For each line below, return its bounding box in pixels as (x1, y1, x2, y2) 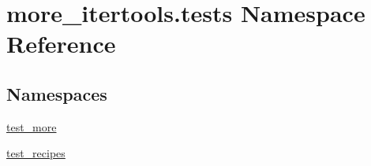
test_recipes (6, 145, 66, 161)
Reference (6, 28, 116, 60)
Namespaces (6, 81, 107, 105)
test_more (6, 118, 57, 135)
